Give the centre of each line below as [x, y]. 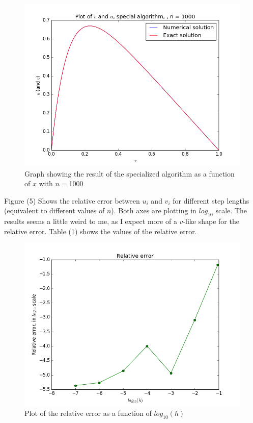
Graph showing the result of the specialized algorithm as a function [130, 173]
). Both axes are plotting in [154, 210]
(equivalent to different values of [54, 210]
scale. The [231, 210]
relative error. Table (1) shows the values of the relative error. [101, 231]
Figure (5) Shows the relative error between [72, 200]
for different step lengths [211, 200]
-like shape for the [211, 221]
